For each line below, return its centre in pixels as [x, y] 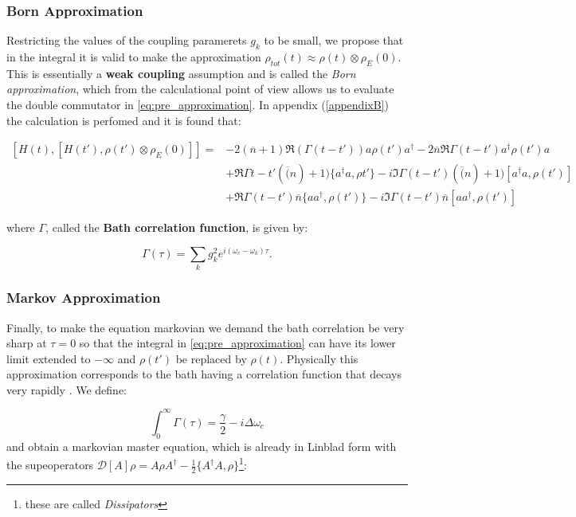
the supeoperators [50, 465]
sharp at [27, 343]
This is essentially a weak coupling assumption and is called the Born [181, 73]
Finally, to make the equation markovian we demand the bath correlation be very [206, 327]
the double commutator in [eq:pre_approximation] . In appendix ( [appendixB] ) [198, 104]
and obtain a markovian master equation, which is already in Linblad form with [202, 446]
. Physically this [319, 358]
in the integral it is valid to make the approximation [134, 57]
